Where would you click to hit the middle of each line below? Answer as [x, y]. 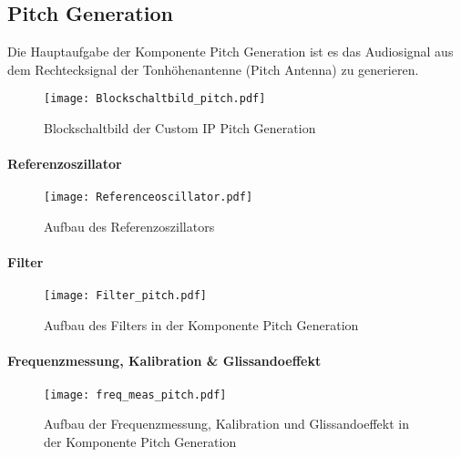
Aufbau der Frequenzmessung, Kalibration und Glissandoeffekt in [226, 424]
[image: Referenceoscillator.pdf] [149, 197]
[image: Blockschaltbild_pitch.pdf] [155, 99]
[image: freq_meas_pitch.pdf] [135, 395]
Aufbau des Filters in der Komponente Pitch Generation [201, 325]
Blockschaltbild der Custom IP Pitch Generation [180, 128]
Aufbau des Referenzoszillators [129, 227]
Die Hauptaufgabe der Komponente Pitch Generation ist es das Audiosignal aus [230, 52]
